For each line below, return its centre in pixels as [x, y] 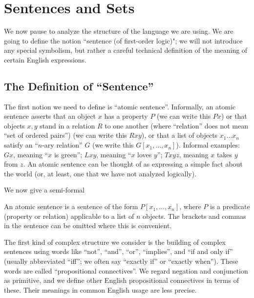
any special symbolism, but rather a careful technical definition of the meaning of [126, 50]
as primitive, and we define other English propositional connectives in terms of [122, 280]
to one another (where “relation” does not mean [176, 125]
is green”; [68, 154]
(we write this [113, 145]
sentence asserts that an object [50, 116]
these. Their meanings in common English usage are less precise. [100, 289]
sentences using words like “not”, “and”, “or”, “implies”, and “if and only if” [118, 251]
